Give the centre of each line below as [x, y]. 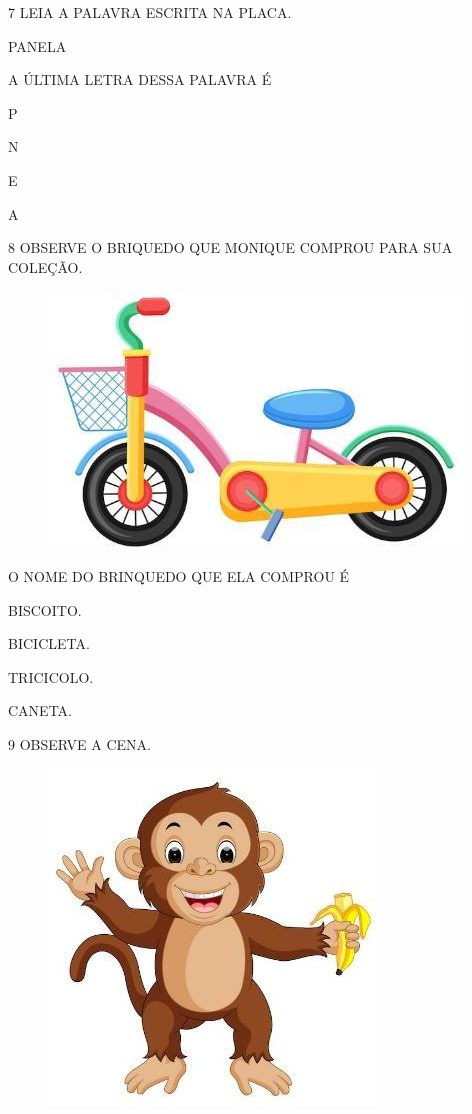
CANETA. [40, 710]
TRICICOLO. [51, 676]
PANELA [37, 45]
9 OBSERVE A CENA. [79, 743]
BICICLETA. [49, 643]
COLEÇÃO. [45, 266]
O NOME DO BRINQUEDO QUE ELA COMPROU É [179, 575]
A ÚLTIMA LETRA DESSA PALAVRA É [140, 79]
